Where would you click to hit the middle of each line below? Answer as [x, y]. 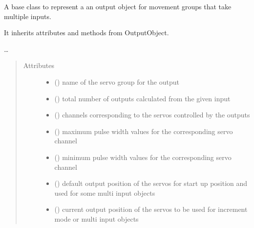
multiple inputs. [28, 16]
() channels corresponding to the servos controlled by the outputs [152, 115]
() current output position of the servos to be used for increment [151, 209]
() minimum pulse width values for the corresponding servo [143, 157]
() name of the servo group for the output [117, 81]
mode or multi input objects [96, 218]
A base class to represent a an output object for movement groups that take [118, 6]
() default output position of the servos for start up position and [151, 183]
